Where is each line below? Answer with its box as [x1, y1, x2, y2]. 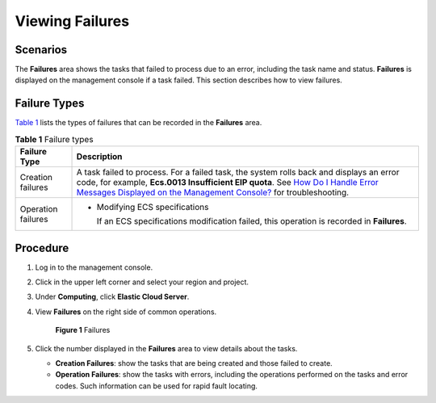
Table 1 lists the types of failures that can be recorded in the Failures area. [15, 118, 262, 128]
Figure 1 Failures [55, 325, 111, 335]
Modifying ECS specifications [96, 202, 209, 213]
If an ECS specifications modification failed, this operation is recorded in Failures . [96, 216, 407, 227]
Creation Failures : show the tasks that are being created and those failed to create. [55, 358, 333, 367]
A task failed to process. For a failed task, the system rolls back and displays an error [76, 166, 400, 178]
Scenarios [15, 43, 68, 57]
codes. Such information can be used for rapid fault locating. [55, 380, 258, 391]
